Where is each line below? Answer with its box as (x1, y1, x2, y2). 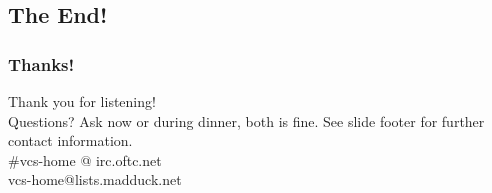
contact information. (8, 130, 133, 151)
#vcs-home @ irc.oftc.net (8, 149, 162, 170)
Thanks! (8, 51, 75, 76)
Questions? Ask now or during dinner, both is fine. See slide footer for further (8, 110, 485, 131)
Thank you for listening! (8, 91, 156, 111)
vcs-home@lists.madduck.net (8, 169, 182, 190)
